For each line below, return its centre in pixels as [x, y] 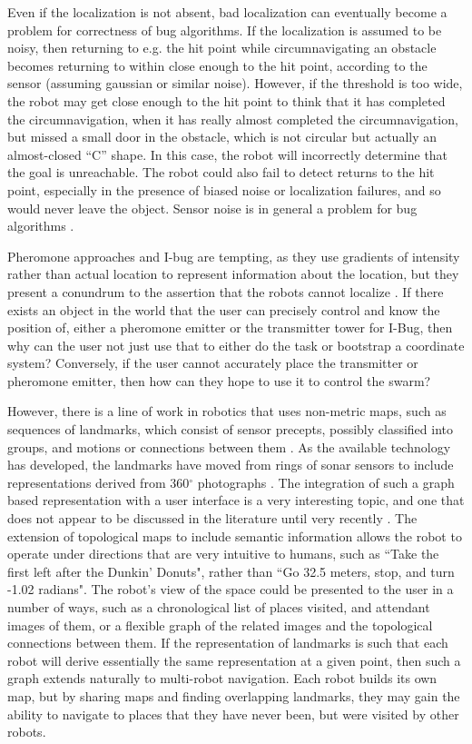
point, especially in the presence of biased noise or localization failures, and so [224, 189]
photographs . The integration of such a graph [326, 482]
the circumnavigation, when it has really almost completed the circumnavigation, [233, 119]
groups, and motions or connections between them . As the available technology [229, 446]
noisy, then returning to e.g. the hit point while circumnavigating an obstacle [222, 48]
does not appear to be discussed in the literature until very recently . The [212, 518]
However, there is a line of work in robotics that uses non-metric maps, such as [227, 411]
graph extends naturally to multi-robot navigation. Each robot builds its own [222, 678]
